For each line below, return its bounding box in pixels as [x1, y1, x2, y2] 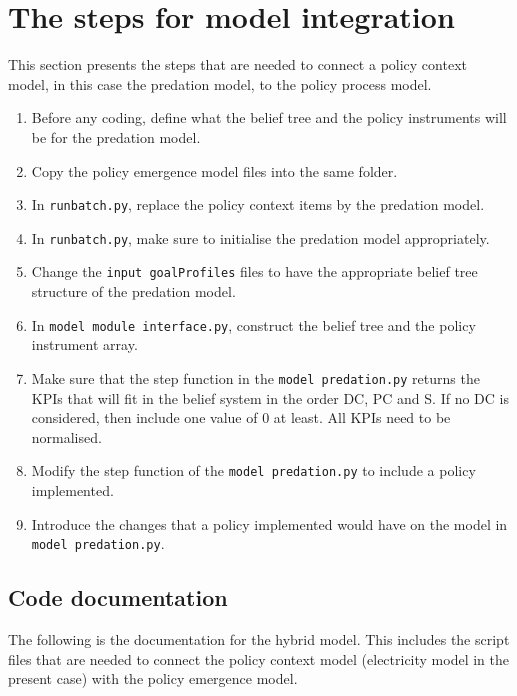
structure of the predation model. [31, 281, 236, 302]
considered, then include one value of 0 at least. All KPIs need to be [31, 407, 451, 428]
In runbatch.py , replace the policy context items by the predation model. [31, 194, 485, 215]
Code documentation [8, 582, 228, 613]
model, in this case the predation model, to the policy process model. [8, 73, 432, 94]
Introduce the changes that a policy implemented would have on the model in [31, 513, 508, 534]
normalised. [31, 426, 102, 447]
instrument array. [31, 334, 138, 355]
